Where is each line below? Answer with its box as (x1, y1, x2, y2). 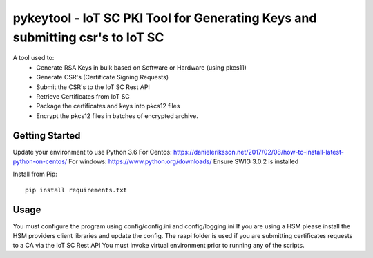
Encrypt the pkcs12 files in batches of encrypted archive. (36, 111, 198, 120)
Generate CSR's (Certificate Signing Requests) (36, 73, 169, 81)
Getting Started (12, 130, 81, 141)
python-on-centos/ (12, 157, 68, 166)
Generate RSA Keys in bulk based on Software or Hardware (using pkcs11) (36, 63, 247, 72)
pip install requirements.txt (25, 186, 128, 194)
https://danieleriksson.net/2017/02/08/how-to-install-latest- (173, 148, 345, 156)
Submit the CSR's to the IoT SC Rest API (36, 83, 150, 91)
